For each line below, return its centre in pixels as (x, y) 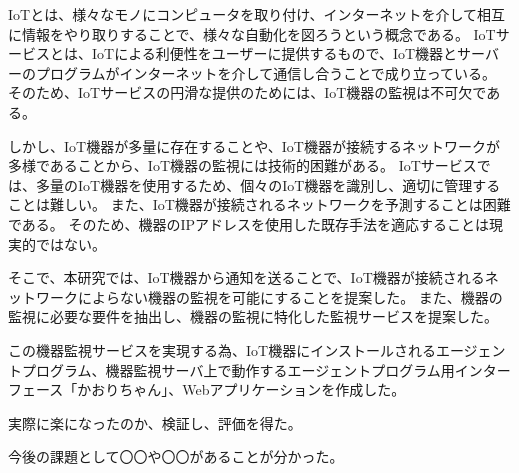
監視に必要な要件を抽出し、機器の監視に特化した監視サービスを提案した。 (253, 316)
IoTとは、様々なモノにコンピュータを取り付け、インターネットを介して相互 (257, 14)
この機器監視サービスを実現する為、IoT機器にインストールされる (222, 349)
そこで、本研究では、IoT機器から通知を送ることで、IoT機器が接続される (246, 277)
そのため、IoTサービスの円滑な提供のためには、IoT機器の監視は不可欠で (247, 92)
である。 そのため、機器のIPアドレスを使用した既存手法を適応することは (249, 223)
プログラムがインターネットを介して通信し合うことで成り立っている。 (266, 72)
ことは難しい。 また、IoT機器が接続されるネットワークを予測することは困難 (259, 204)
